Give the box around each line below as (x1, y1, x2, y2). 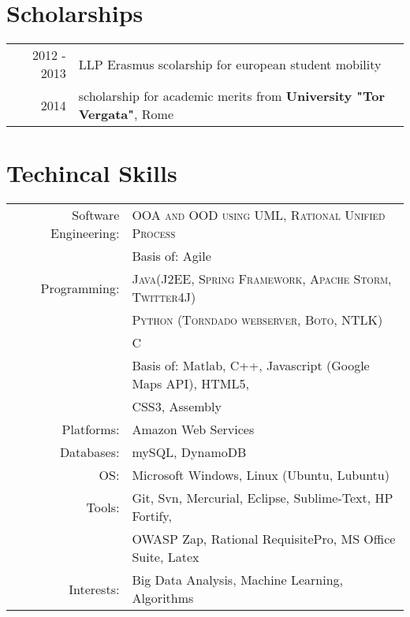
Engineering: (50, 224, 120, 243)
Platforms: (61, 420, 120, 439)
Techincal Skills (6, 157, 177, 189)
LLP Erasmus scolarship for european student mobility (78, 54, 382, 73)
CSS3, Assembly (132, 397, 222, 416)
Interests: (69, 579, 120, 598)
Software (72, 206, 120, 225)
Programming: (40, 278, 120, 297)
